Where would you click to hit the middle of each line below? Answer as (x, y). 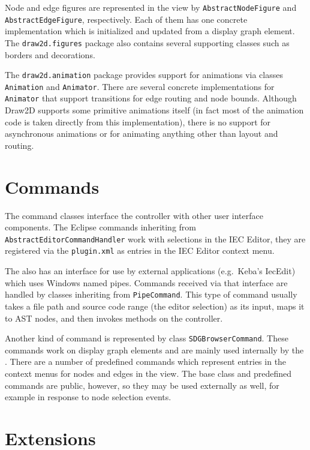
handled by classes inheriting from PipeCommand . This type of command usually (151, 294)
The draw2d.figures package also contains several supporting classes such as (147, 42)
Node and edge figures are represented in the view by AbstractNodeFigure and (151, 7)
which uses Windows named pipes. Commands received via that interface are (146, 282)
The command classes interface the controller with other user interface (134, 215)
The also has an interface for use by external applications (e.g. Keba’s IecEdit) (150, 271)
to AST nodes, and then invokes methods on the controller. (114, 318)
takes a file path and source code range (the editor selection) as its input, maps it (155, 306)
